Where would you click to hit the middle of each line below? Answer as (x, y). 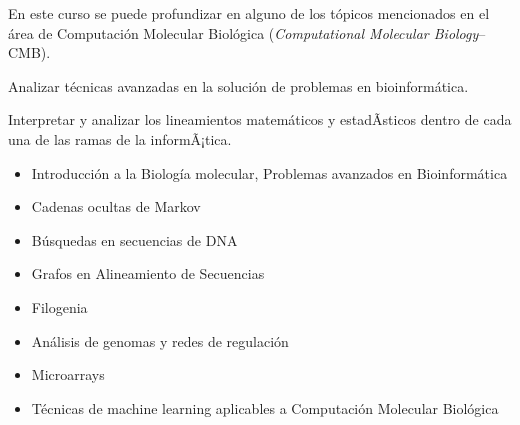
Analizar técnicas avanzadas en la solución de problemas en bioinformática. (238, 85)
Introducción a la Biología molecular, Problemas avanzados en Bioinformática (269, 172)
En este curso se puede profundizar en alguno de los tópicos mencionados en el (249, 13)
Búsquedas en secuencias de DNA (134, 239)
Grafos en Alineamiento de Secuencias (148, 273)
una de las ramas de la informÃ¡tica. (120, 138)
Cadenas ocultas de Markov (116, 206)
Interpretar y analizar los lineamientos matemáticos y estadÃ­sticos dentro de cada (260, 119)
